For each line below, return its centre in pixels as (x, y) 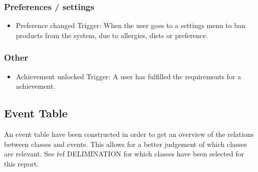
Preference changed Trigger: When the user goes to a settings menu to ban (131, 25)
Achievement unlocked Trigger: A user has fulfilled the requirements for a (128, 76)
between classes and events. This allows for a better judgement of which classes (125, 144)
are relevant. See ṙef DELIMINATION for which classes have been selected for (124, 154)
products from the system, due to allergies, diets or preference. (112, 35)
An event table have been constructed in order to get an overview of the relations (129, 134)
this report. (22, 163)
